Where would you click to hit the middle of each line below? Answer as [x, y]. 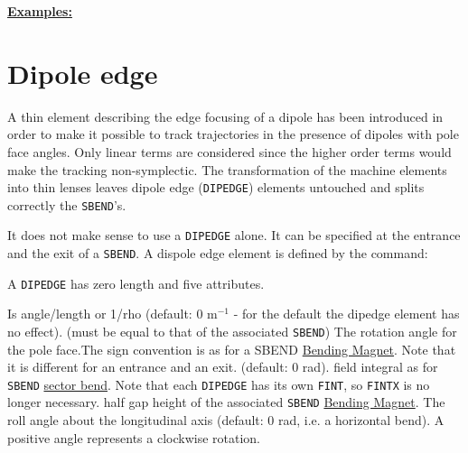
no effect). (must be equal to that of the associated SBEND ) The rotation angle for [232, 331]
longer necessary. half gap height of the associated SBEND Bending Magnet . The [226, 402]
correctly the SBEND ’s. [67, 204]
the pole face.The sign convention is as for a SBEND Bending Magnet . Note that [232, 349]
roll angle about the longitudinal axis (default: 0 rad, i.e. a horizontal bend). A [226, 420]
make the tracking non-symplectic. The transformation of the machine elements [227, 169]
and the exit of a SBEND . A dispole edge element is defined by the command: [218, 253]
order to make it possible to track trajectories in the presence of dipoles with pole [233, 134]
